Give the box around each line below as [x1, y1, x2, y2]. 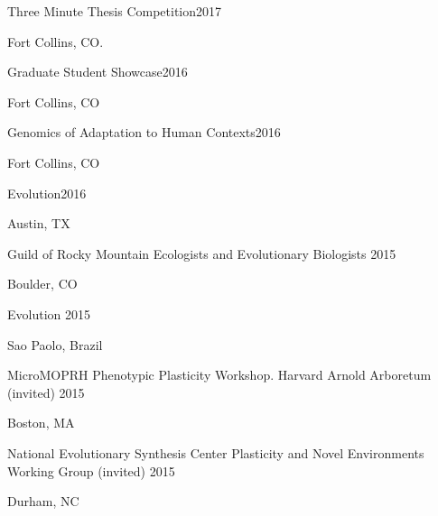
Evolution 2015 [7, 304, 90, 323]
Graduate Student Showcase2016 [7, 62, 188, 81]
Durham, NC [7, 492, 79, 511]
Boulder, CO [7, 274, 78, 293]
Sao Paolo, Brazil [7, 335, 103, 354]
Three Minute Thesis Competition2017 [7, 2, 222, 20]
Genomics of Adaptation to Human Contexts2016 [7, 123, 281, 142]
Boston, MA [7, 413, 75, 432]
